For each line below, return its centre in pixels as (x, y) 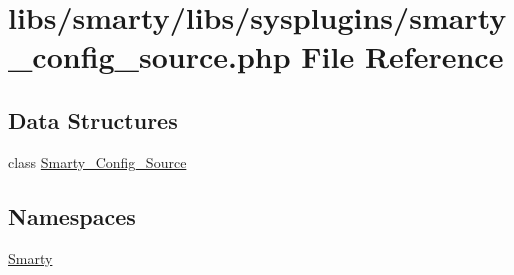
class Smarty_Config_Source (97, 161)
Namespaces (72, 215)
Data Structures (93, 119)
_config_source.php (149, 56)
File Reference (402, 56)
